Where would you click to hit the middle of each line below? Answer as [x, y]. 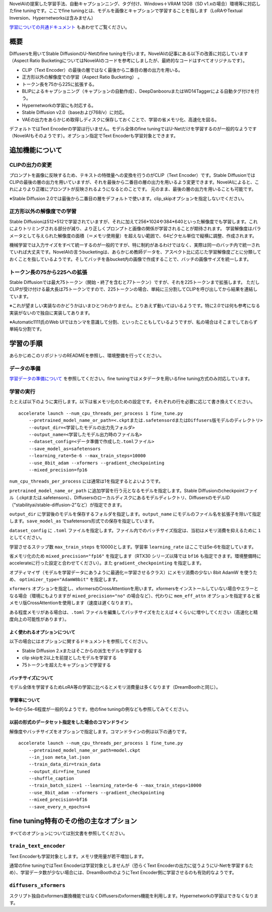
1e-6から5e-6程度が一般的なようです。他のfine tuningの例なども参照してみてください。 [100, 709]
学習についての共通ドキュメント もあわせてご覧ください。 [70, 27]
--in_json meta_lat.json [59, 757]
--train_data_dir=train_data [64, 764]
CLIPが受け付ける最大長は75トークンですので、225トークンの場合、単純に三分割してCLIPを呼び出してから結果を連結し [133, 289]
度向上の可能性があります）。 [39, 619]
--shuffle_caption [51, 779]
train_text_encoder [37, 846]
